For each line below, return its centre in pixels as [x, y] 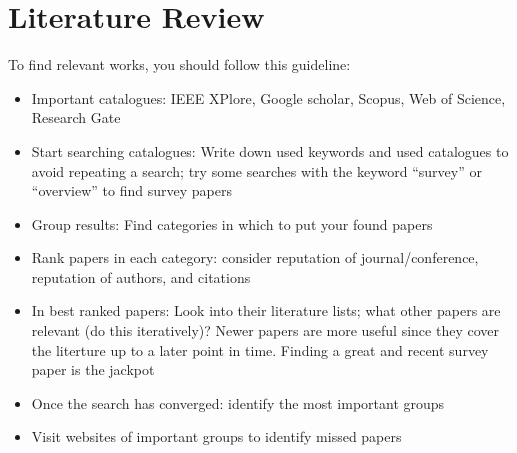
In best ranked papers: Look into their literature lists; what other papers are [266, 310]
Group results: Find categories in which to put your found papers [232, 223]
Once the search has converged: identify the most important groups [238, 402]
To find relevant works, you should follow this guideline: [179, 64]
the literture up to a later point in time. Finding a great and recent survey [260, 349]
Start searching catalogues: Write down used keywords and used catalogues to [270, 150]
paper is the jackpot [93, 369]
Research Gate [76, 117]
